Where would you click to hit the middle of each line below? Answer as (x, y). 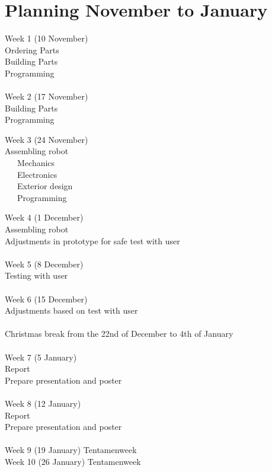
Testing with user (36, 275)
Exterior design (45, 186)
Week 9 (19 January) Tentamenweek (71, 450)
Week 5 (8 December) (44, 264)
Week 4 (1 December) (44, 217)
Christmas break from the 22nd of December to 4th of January (119, 334)
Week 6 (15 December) (46, 299)
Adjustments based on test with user (71, 310)
